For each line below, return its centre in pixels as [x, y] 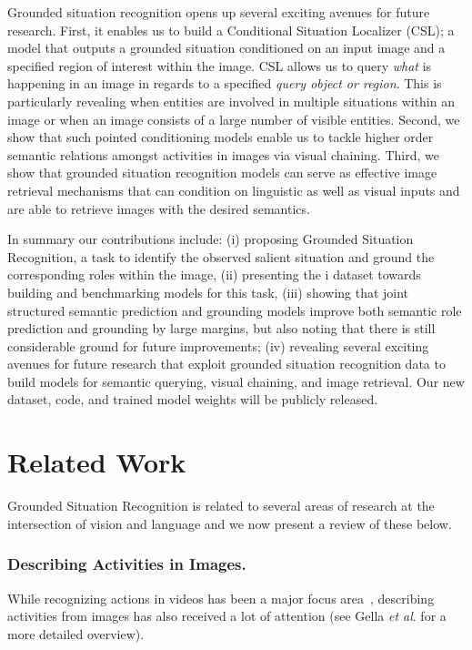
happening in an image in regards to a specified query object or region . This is [225, 83]
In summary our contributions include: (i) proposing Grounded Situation [211, 239]
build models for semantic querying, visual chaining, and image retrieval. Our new [236, 381]
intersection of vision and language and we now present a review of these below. [230, 523]
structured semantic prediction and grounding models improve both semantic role [235, 310]
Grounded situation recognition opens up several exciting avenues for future [219, 12]
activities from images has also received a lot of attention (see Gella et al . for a [227, 616]
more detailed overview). [76, 633]
